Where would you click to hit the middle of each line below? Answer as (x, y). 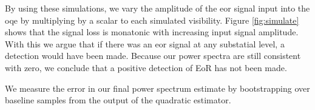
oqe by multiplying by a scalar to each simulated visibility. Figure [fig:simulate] (152, 20)
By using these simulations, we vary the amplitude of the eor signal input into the (157, 8)
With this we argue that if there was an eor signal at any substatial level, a (145, 43)
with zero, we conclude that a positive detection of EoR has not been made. (146, 67)
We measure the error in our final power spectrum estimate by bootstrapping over (157, 88)
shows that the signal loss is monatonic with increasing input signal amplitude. (152, 32)
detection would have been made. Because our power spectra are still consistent (153, 56)
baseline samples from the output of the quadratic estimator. (118, 100)
